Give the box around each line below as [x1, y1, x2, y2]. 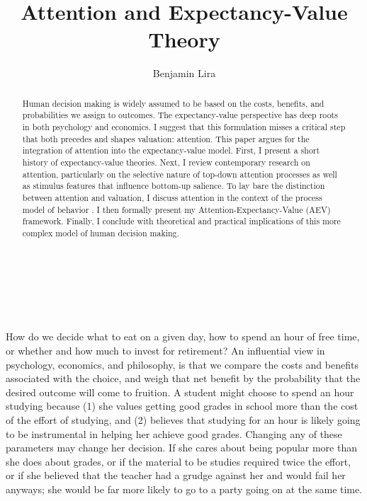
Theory [148, 25, 220, 54]
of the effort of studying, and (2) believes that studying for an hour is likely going [6, 412, 361, 427]
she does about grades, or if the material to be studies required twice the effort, [6, 454, 351, 468]
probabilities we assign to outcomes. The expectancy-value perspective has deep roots [22, 109, 338, 121]
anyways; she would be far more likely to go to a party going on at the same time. [6, 481, 363, 496]
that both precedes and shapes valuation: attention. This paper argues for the [22, 132, 310, 144]
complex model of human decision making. [22, 226, 179, 238]
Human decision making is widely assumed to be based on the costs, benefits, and [22, 97, 324, 109]
